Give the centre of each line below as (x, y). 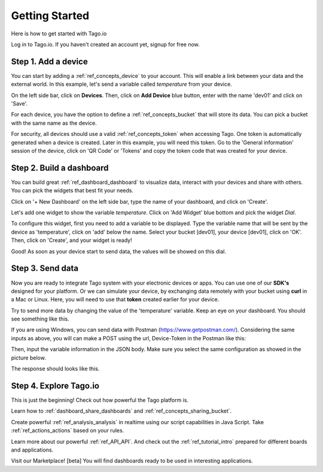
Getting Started (50, 16)
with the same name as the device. (54, 123)
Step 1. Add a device (49, 61)
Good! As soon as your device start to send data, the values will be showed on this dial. (119, 251)
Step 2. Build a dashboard (60, 168)
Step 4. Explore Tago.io (55, 385)
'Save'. (19, 104)
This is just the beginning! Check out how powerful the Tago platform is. (100, 400)
